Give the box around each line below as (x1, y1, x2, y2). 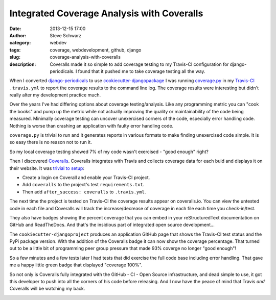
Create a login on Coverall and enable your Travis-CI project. (22, 174, 150, 181)
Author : (9, 32, 27, 38)
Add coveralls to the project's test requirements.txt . (22, 182, 145, 188)
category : (9, 40, 31, 46)
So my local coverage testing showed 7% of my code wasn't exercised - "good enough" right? (9, 148, 209, 155)
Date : (9, 26, 21, 32)
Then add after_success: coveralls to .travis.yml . (22, 189, 146, 195)
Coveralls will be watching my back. (9, 286, 85, 292)
